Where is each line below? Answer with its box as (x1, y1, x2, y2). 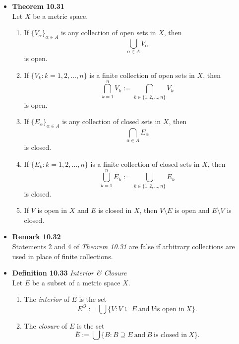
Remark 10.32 (12, 231, 61, 242)
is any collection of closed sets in (62, 116, 161, 127)
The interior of (24, 294, 69, 304)
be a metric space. (33, 10, 88, 21)
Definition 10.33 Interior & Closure (12, 268, 127, 278)
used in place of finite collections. (12, 251, 113, 261)
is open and (175, 205, 210, 215)
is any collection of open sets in (60, 27, 156, 38)
